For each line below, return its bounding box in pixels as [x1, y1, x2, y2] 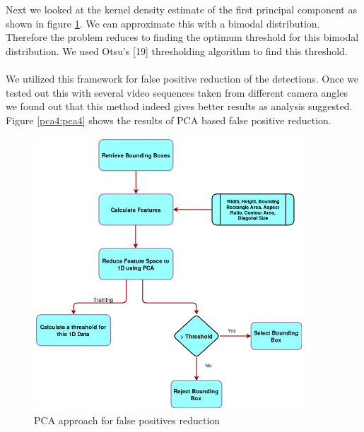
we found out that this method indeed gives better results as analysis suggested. [6, 99, 353, 114]
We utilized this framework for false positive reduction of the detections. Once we [6, 71, 358, 85]
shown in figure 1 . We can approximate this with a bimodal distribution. [6, 16, 320, 30]
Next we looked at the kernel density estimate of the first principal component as [6, 2, 357, 16]
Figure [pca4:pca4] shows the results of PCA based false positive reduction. [6, 112, 331, 127]
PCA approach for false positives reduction [34, 413, 221, 428]
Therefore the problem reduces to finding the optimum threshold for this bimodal [6, 30, 359, 44]
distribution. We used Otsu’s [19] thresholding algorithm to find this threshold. [6, 43, 348, 58]
